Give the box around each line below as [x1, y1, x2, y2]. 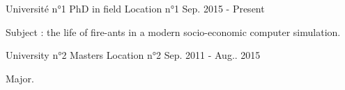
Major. [6, 71, 34, 85]
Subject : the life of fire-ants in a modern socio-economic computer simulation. [6, 24, 341, 39]
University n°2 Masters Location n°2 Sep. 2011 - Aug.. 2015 [6, 48, 261, 62]
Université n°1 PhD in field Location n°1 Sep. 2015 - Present [6, 1, 265, 15]
